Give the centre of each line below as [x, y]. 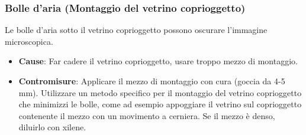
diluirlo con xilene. [52, 127]
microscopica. [29, 41]
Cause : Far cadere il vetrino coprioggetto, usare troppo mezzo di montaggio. [158, 61]
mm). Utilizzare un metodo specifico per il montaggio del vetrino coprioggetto [160, 92]
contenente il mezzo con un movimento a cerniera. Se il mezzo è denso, [147, 115]
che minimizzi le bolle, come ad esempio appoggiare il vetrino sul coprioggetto [160, 104]
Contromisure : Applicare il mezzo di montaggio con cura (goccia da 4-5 [152, 81]
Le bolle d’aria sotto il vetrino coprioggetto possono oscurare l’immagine [136, 30]
